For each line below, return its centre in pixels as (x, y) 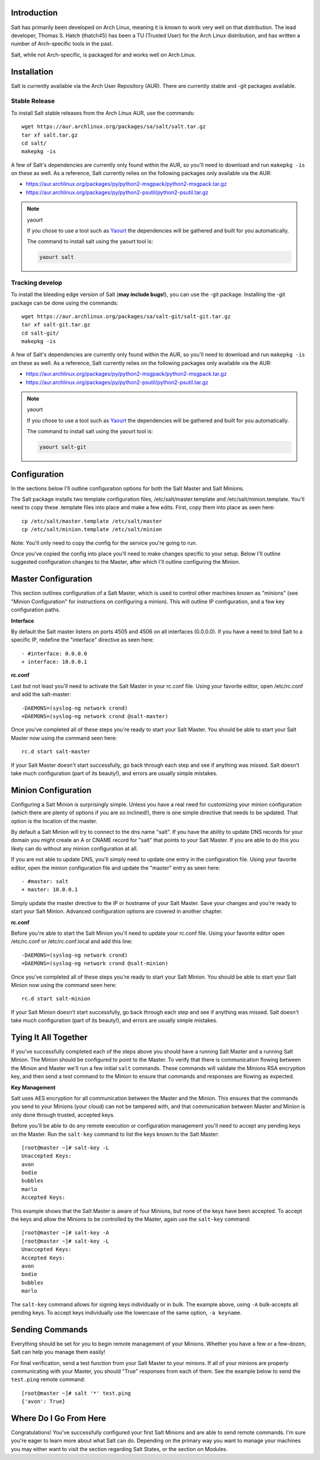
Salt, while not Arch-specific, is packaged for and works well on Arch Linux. (103, 55)
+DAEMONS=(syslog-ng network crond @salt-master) (95, 716)
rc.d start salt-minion (56, 999)
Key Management (33, 1087)
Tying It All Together (49, 1037)
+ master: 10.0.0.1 (50, 890)
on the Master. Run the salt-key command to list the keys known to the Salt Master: (115, 1134)
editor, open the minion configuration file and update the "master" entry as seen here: (116, 868)
